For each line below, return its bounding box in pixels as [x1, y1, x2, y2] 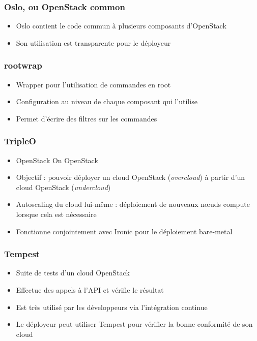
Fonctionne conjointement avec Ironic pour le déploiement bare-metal [16, 226, 233, 236]
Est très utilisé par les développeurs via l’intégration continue [16, 301, 208, 312]
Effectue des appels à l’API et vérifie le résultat [16, 285, 164, 295]
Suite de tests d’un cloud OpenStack [16, 267, 130, 278]
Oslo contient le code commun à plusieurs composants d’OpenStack [16, 20, 226, 31]
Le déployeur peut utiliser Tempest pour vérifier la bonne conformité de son [16, 319, 253, 329]
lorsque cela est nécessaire [16, 209, 97, 219]
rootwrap [4, 59, 42, 72]
